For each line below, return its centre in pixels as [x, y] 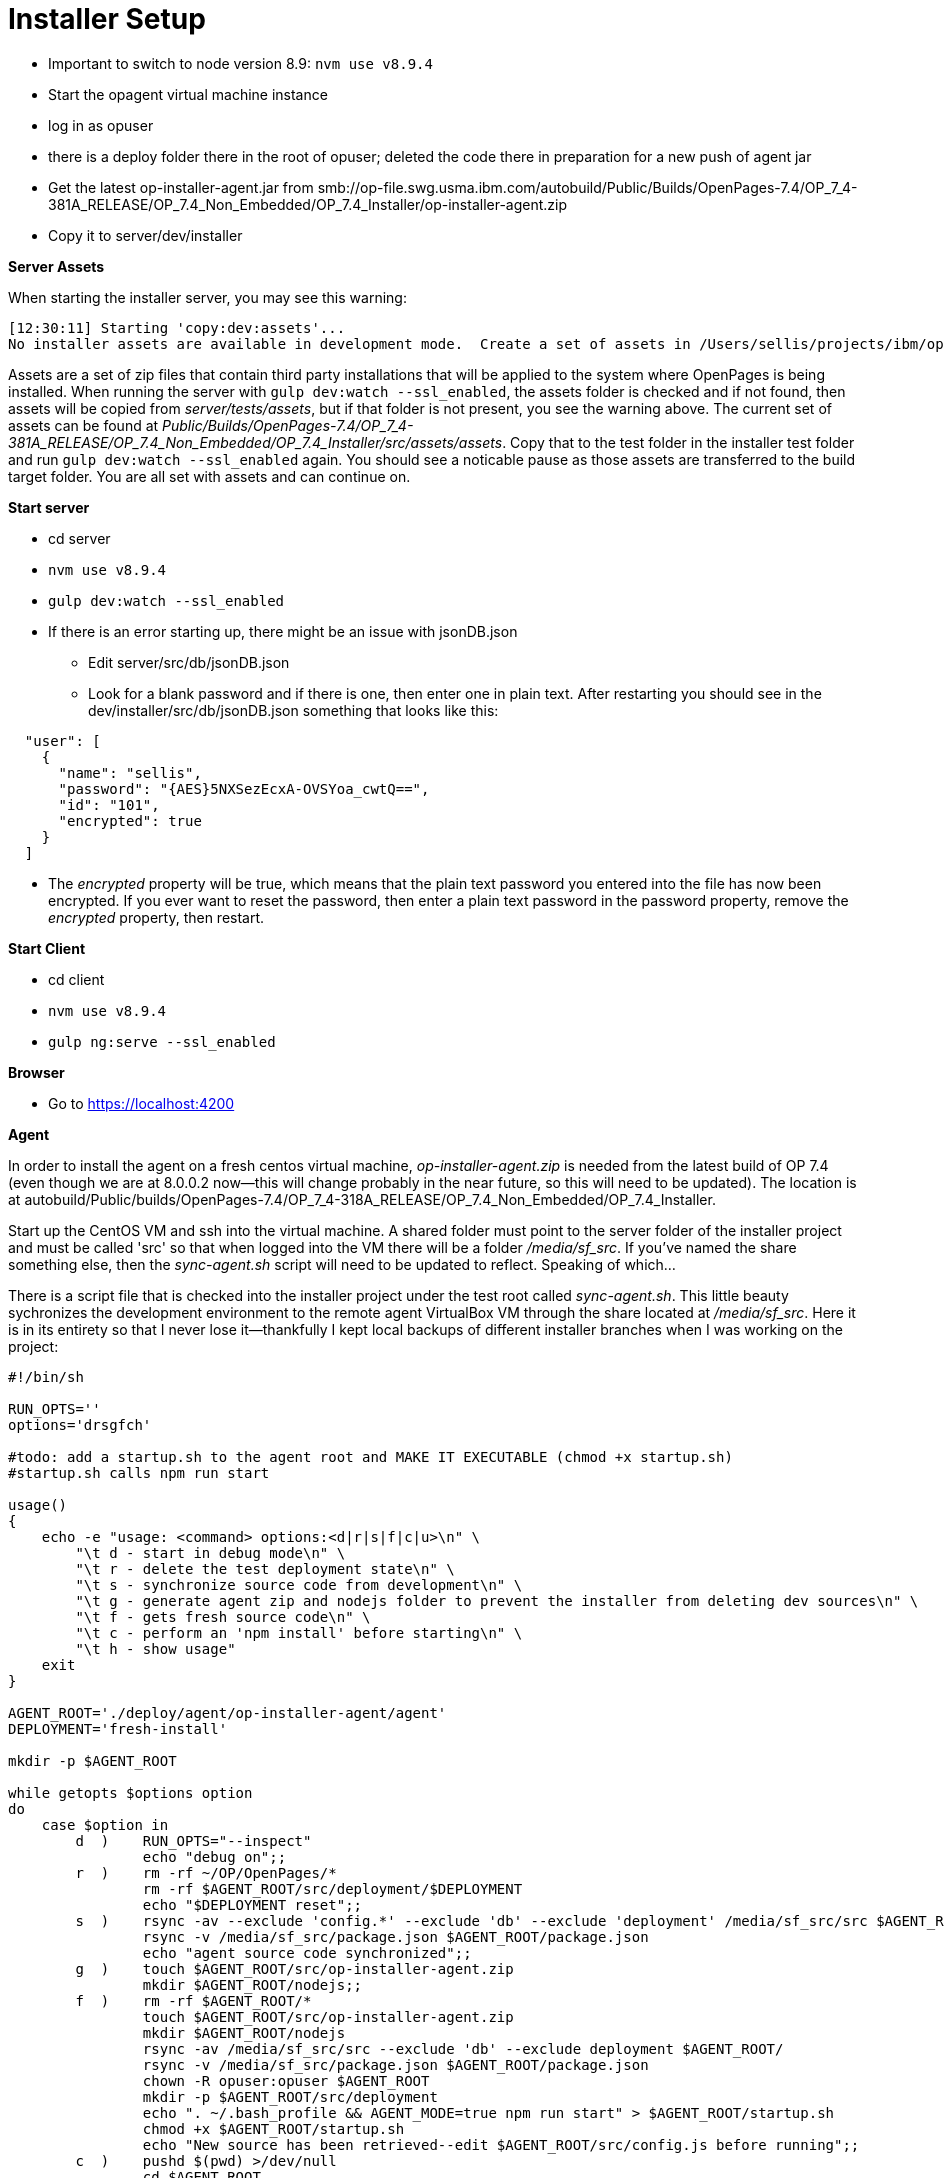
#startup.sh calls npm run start [139, 1472]
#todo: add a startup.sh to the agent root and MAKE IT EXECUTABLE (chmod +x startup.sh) [370, 1456]
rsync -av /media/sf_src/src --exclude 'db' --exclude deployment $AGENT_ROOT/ [463, 2048]
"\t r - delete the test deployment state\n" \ [265, 1568]
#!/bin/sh [46, 1376]
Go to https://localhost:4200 [141, 1103]
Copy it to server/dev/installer [145, 235]
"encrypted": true [130, 820]
